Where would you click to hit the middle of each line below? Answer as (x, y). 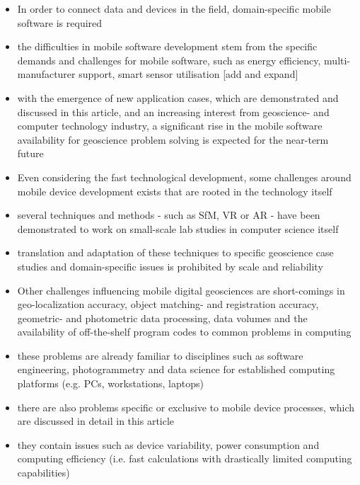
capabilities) (43, 473)
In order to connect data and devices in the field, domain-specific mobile (174, 8)
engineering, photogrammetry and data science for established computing (176, 369)
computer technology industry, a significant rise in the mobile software (170, 126)
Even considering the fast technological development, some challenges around (184, 177)
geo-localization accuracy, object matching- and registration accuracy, (168, 304)
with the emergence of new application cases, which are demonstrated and (178, 97)
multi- (337, 60)
